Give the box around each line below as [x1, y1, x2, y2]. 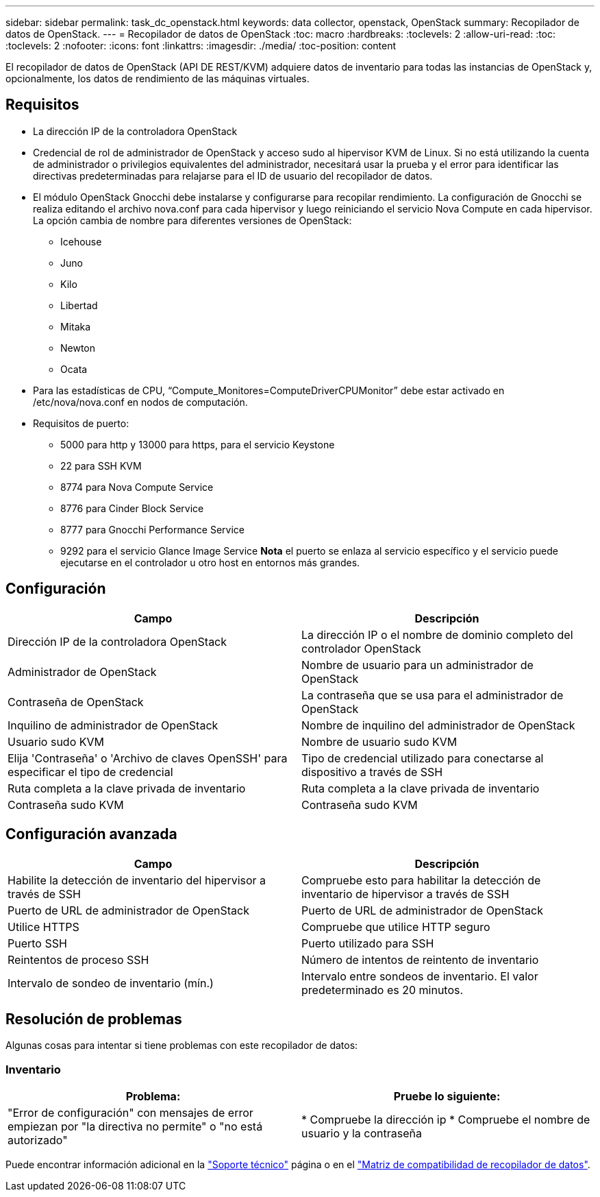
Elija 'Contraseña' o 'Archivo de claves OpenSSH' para [8, 751, 288, 765]
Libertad [60, 299, 98, 311]
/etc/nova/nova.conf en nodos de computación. [33, 396, 248, 408]
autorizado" [8, 1133, 68, 1148]
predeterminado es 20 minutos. [301, 982, 464, 997]
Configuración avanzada [5, 825, 177, 843]
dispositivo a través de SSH [301, 764, 443, 779]
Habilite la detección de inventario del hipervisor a [8, 873, 266, 887]
